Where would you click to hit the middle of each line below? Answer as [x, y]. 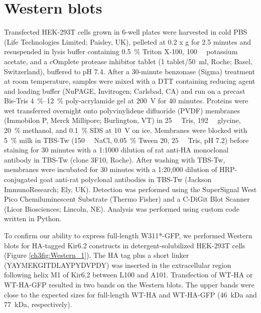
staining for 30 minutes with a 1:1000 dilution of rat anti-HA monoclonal [116, 150]
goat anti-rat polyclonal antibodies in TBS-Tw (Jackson [126, 179]
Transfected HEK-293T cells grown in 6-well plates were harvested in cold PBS [126, 32]
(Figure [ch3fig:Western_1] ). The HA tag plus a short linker [97, 255]
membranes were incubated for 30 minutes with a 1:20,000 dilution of [111, 169]
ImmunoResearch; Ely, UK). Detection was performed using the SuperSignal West [130, 189]
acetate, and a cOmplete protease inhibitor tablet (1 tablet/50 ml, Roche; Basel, [128, 61]
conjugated [21, 179]
